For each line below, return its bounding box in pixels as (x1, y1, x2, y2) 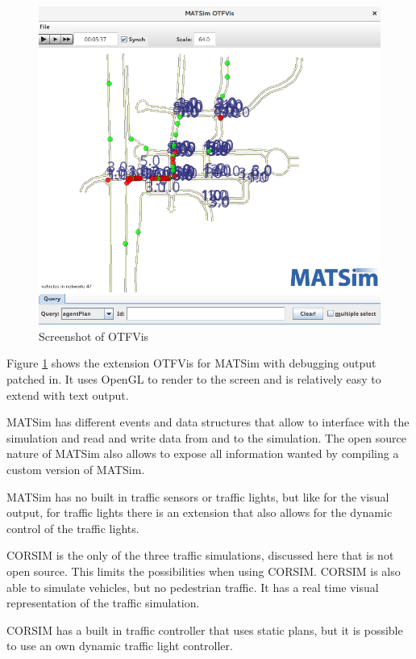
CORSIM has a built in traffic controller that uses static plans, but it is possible (6, 621, 403, 638)
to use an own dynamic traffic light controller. (6, 637, 233, 654)
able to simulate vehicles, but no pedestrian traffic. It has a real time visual (6, 578, 379, 595)
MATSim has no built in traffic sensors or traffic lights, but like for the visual (6, 488, 389, 505)
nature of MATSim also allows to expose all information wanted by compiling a (6, 445, 399, 462)
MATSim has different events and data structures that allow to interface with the (6, 413, 410, 430)
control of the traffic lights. (6, 519, 139, 536)
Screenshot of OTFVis (39, 327, 149, 344)
